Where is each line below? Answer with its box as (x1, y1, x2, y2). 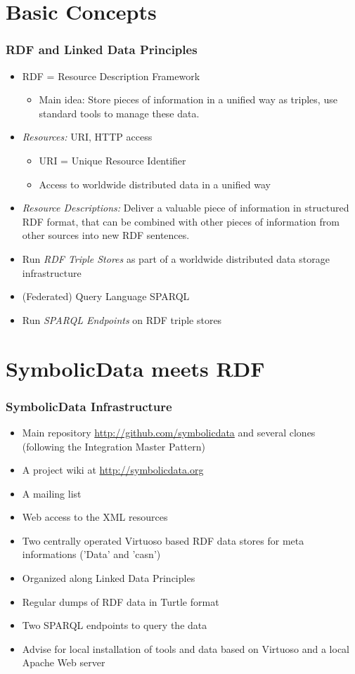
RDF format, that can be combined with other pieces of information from (22, 214, 340, 228)
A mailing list (22, 486, 82, 500)
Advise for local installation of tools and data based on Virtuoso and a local (22, 641, 350, 656)
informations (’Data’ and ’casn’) (22, 547, 161, 562)
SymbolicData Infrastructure (6, 397, 172, 415)
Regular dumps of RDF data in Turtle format (22, 594, 219, 609)
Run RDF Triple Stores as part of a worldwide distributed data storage (22, 251, 330, 266)
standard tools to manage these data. (39, 105, 200, 120)
